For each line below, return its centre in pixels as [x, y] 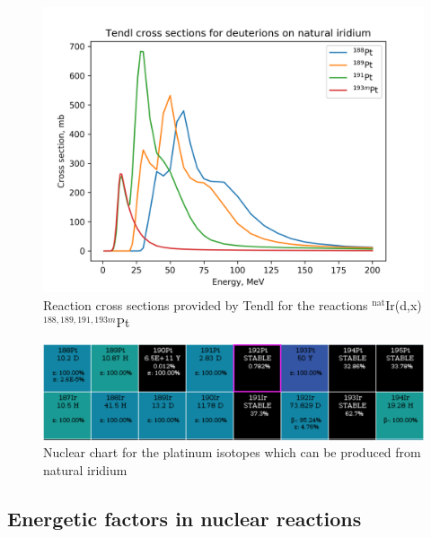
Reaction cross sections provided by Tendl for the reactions [206, 304]
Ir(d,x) [404, 304]
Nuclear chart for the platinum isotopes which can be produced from [232, 452]
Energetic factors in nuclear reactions [185, 518]
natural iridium [85, 469]
